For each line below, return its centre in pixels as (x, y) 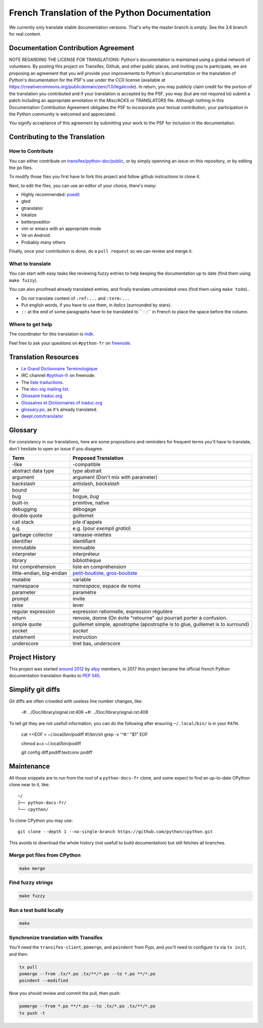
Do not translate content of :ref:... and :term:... (75, 298)
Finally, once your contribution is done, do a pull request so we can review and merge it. (101, 251)
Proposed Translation (98, 458)
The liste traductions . (42, 382)
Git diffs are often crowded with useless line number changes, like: (76, 701)
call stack (23, 522)
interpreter (24, 554)
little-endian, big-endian (40, 573)
